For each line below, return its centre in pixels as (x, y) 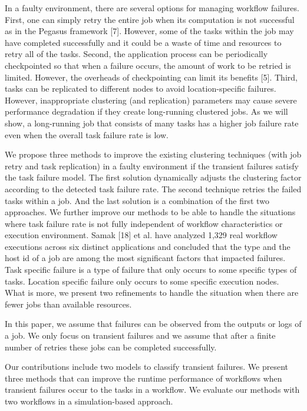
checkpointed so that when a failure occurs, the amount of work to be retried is (148, 65)
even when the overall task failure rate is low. (87, 134)
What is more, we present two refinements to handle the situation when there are (152, 293)
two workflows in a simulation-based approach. (89, 401)
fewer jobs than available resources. (68, 304)
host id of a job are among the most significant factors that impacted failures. (145, 258)
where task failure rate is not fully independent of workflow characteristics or (144, 223)
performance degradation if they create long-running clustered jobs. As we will (146, 111)
